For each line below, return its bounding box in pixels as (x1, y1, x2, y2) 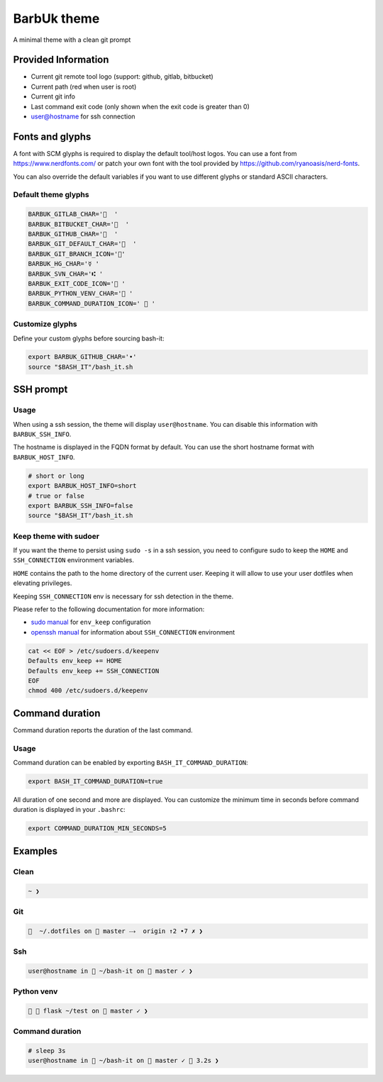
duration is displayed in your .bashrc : (13, 805, 126, 814)
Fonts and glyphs (13, 130, 91, 143)
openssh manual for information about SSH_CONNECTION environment (30, 628, 235, 636)
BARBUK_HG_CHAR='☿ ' (28, 260, 99, 268)
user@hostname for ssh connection (30, 112, 135, 121)
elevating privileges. (13, 579, 72, 588)
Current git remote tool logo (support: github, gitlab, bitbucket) (30, 72, 214, 81)
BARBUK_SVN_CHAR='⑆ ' (28, 269, 104, 278)
